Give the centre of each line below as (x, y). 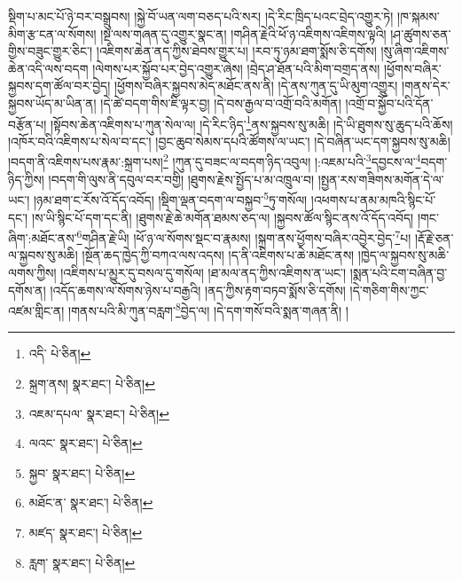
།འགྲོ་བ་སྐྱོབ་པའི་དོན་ (389, 102)
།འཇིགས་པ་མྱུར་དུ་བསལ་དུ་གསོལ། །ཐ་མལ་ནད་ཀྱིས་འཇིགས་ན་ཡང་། (204, 272)
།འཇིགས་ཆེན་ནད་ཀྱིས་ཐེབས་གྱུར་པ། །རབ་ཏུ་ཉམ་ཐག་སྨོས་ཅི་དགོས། (236, 51)
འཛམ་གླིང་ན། (36, 310)
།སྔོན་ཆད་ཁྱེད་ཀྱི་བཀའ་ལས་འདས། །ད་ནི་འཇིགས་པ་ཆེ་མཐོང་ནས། (218, 255)
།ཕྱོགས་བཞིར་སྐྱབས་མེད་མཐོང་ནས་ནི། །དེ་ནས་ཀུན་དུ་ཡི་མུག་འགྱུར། (256, 86)
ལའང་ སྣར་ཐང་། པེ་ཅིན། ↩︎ (86, 443)
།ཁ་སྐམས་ (419, 16)
